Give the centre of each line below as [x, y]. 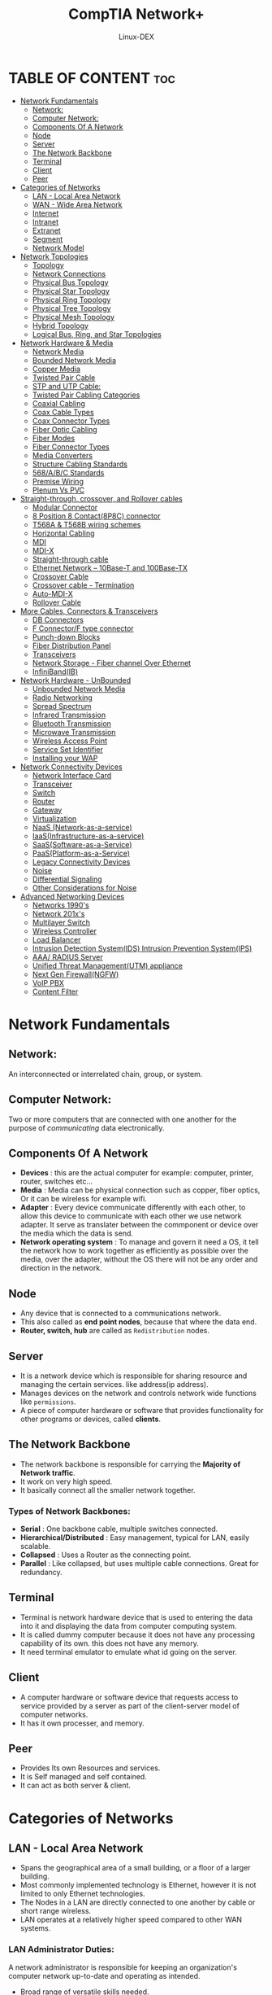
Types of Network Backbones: [70, 1511]
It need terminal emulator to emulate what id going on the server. [128, 1652]
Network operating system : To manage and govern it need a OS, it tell [139, 1242]
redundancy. [41, 1573]
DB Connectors [58, 619]
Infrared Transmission [69, 715]
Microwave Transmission [74, 732]
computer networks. [54, 1714]
